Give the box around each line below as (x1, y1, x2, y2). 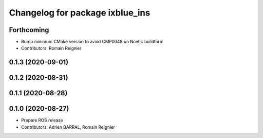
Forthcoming (9, 26, 49, 34)
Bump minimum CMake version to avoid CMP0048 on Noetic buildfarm (21, 39, 164, 45)
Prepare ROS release (21, 117, 63, 123)
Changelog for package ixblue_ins (9, 7, 150, 18)
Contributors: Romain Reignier (21, 45, 82, 51)
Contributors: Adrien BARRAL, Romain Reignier (21, 124, 115, 130)
